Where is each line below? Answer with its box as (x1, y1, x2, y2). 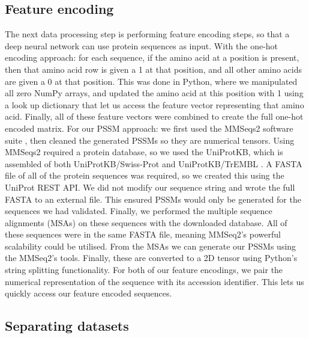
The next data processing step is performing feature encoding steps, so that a (5, 28, 290, 40)
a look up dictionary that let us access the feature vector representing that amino (5, 98, 304, 111)
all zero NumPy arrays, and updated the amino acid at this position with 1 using (5, 87, 304, 99)
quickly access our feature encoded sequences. (5, 287, 172, 300)
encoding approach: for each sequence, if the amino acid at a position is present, (5, 51, 299, 64)
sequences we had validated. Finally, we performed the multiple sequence (5, 204, 272, 217)
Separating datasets (5, 316, 129, 335)
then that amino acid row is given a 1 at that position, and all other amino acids (5, 63, 302, 75)
